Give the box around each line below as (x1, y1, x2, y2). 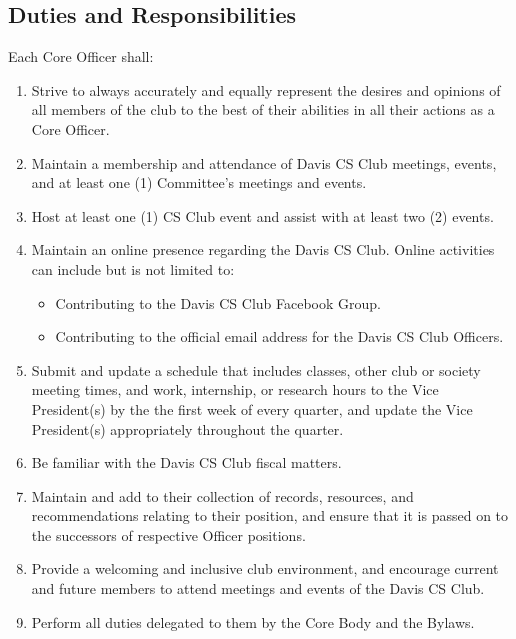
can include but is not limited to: (31, 258, 235, 279)
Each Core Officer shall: (8, 46, 154, 67)
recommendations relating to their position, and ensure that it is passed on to (31, 505, 509, 526)
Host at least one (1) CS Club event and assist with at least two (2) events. (31, 205, 494, 226)
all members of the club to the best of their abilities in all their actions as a (31, 99, 495, 120)
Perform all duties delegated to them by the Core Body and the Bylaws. (31, 611, 475, 632)
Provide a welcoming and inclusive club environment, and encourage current (31, 558, 499, 579)
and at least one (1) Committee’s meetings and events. (31, 172, 367, 193)
